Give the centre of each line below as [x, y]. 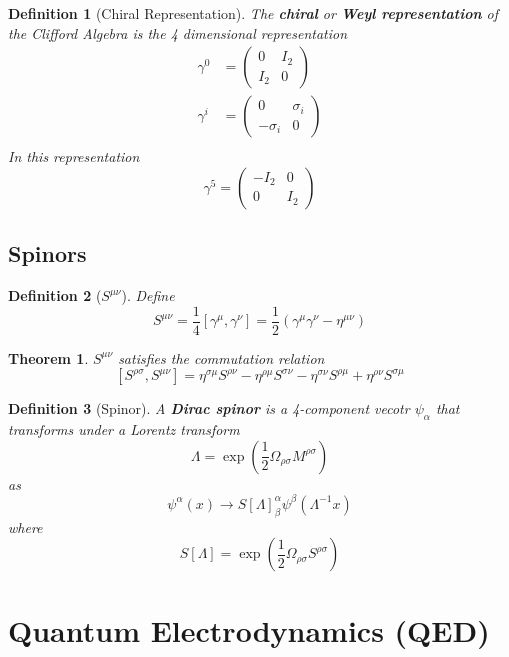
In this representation [74, 156]
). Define [148, 295]
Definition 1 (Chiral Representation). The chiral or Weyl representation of [253, 13]
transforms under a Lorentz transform [124, 429]
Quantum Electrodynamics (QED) [249, 630]
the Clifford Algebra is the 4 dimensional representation [178, 32]
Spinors [47, 253]
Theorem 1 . [48, 357]
